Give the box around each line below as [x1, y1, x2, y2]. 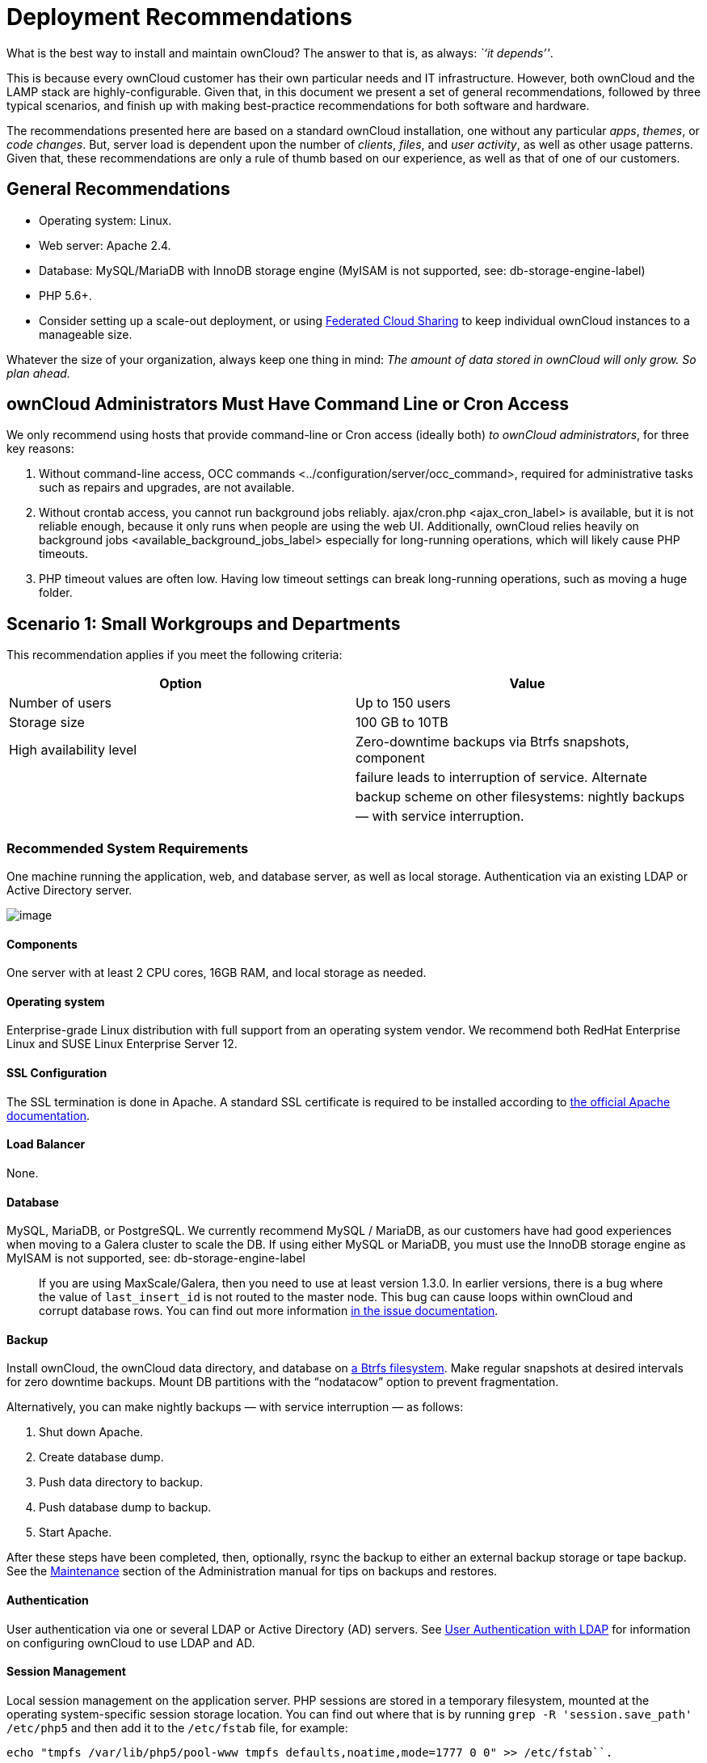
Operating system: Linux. [39, 213, 172, 227]
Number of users [9, 695, 112, 712]
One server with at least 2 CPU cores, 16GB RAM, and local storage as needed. [6, 966, 427, 980]
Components [6, 936, 78, 951]
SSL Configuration [6, 1066, 107, 1080]
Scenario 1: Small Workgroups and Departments [6, 613, 401, 634]
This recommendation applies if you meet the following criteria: [6, 648, 343, 662]
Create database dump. [39, 1450, 164, 1465]
